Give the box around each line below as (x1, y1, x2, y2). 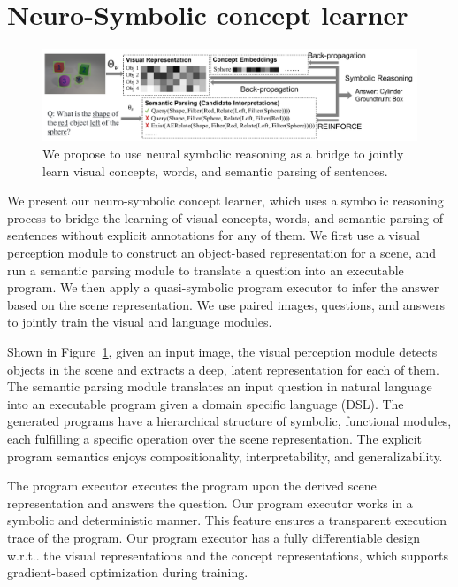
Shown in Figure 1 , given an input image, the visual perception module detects (7, 343, 438, 360)
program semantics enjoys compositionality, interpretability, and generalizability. (7, 446, 443, 465)
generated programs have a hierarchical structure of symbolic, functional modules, (7, 412, 452, 430)
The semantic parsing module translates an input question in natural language (7, 377, 432, 396)
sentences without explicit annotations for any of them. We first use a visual (7, 226, 420, 244)
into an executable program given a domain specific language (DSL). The (7, 394, 404, 413)
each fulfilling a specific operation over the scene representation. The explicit (7, 429, 422, 447)
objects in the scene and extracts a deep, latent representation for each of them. (7, 359, 439, 378)
